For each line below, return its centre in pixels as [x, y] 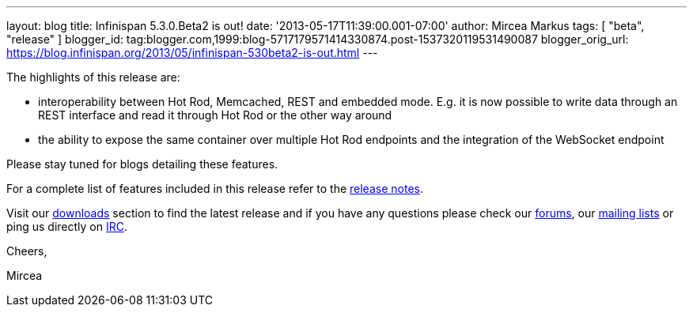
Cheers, [27, 251]
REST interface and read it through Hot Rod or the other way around [215, 115]
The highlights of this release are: [93, 77]
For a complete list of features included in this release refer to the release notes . [215, 189]
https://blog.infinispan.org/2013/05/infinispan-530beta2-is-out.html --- [192, 53]
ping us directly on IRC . [67, 226]
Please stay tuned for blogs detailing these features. [142, 164]
